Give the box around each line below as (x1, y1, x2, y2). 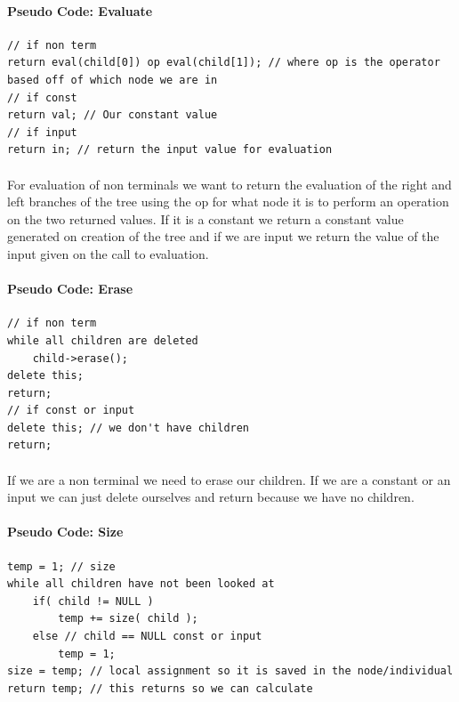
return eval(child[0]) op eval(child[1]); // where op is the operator (7, 56, 440, 69)
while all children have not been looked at (7, 577, 275, 591)
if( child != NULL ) (32, 594, 154, 608)
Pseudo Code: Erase (7, 279, 133, 298)
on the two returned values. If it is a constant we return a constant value (7, 209, 404, 228)
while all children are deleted (7, 334, 198, 347)
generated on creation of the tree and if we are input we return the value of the (7, 227, 439, 246)
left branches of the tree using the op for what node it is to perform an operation (7, 192, 449, 211)
